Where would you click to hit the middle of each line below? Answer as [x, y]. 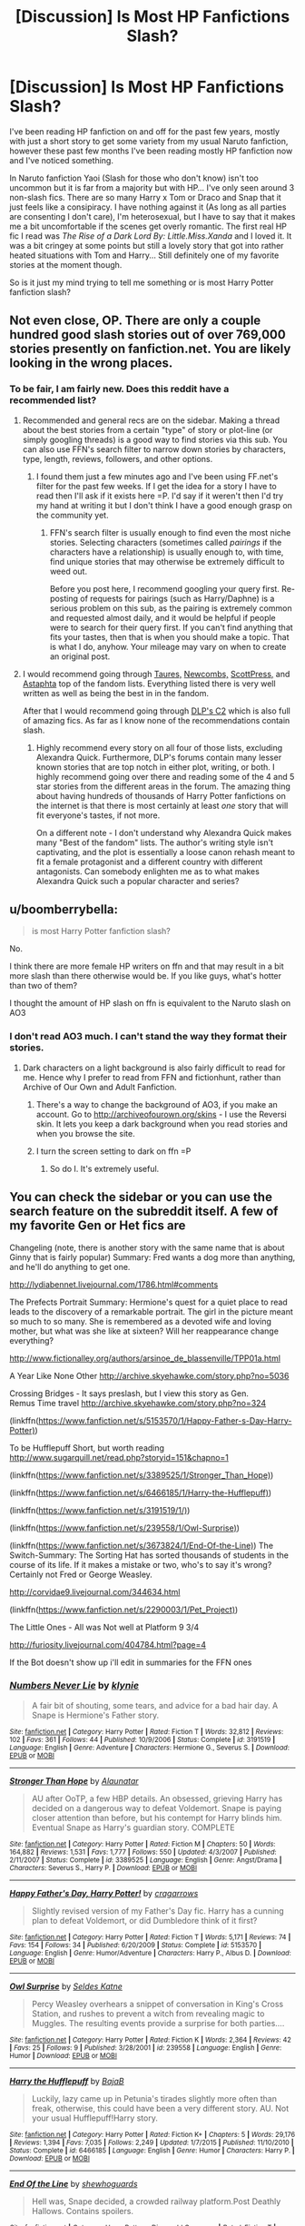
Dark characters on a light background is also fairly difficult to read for [154, 1068]
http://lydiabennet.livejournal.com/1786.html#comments [114, 1284]
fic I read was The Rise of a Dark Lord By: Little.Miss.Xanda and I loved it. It [151, 236]
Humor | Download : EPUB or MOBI [64, 2055]
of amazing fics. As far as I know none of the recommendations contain [156, 720]
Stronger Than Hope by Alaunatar [74, 1780]
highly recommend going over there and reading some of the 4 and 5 [165, 776]
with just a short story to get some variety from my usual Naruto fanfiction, [149, 141]
